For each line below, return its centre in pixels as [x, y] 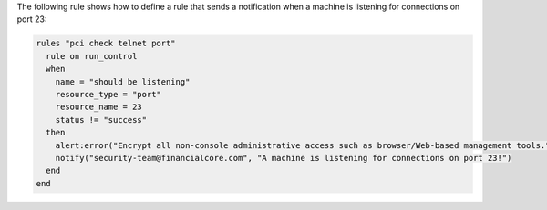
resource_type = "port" [108, 94]
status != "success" [101, 120]
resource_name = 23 [99, 107]
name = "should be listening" [123, 81]
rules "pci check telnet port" [106, 44]
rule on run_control [92, 56]
